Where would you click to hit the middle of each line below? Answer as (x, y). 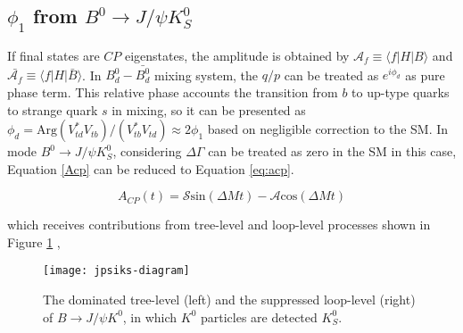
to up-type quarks (401, 92)
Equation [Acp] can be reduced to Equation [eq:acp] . (151, 168)
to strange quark (53, 109)
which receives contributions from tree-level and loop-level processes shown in (219, 225)
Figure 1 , (34, 241)
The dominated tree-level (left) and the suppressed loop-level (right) (229, 300)
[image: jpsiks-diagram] (116, 271)
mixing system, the (207, 75)
